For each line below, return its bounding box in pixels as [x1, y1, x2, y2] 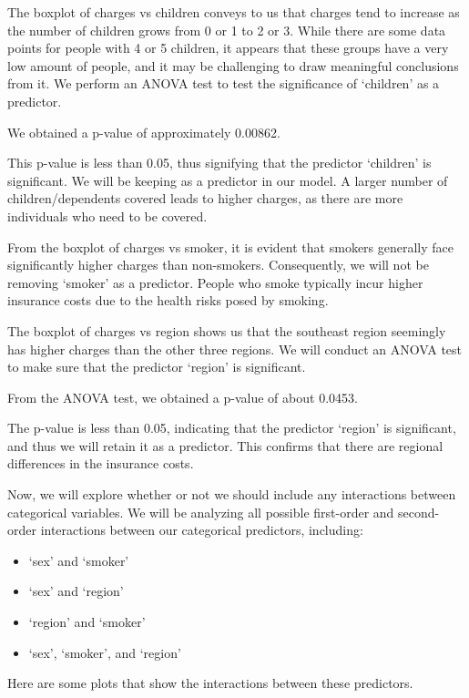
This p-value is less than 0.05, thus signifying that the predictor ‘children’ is [7, 153, 432, 172]
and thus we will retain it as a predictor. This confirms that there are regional [7, 436, 444, 455]
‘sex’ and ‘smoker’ [28, 550, 129, 570]
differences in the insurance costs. [7, 454, 194, 473]
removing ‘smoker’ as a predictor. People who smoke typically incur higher [7, 272, 423, 292]
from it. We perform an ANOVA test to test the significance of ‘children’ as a [7, 74, 440, 93]
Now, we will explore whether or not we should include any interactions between [7, 485, 456, 504]
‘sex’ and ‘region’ [28, 581, 124, 600]
